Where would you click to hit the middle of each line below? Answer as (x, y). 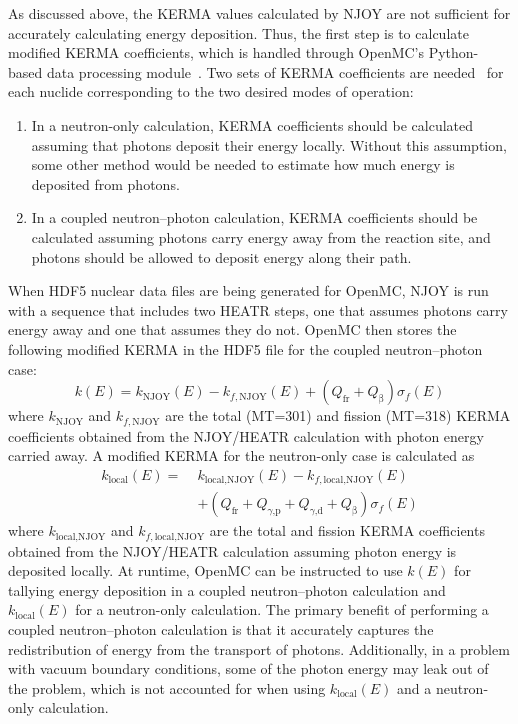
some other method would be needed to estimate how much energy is (243, 164)
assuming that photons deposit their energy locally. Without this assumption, (269, 144)
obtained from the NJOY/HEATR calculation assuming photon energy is (232, 550)
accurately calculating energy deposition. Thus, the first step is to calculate (238, 32)
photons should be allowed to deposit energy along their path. (221, 256)
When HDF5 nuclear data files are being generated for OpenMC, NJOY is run (248, 290)
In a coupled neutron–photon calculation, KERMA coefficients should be (254, 217)
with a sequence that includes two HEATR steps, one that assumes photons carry (258, 309)
